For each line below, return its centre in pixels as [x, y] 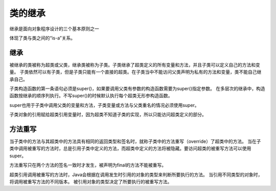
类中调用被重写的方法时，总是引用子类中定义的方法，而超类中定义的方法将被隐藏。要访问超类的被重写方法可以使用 [130, 148]
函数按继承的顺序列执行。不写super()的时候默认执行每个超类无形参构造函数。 [91, 96]
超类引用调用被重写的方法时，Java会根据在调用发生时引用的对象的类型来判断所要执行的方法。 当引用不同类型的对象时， [136, 175]
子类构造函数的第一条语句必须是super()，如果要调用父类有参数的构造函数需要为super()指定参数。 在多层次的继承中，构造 [137, 89]
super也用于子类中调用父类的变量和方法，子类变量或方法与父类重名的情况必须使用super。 [104, 105]
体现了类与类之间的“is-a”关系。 [42, 38]
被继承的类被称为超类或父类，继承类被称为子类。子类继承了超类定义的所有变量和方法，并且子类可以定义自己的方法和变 [135, 65]
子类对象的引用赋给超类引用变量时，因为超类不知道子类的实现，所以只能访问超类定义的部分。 [108, 115]
